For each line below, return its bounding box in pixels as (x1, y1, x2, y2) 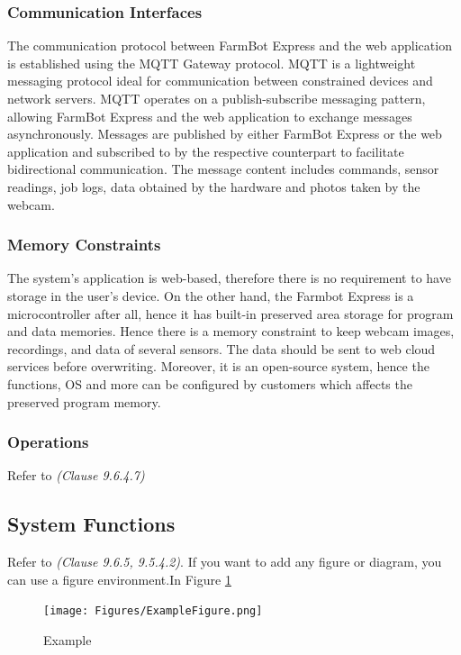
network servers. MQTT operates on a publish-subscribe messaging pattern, (7, 89, 426, 107)
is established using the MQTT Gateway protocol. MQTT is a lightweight (7, 53, 416, 72)
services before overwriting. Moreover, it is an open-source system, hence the (7, 357, 429, 376)
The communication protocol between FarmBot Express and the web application (7, 36, 452, 55)
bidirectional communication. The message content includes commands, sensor (7, 159, 439, 178)
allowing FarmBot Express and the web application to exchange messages (7, 106, 412, 125)
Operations (7, 431, 89, 453)
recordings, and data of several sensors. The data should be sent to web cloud (7, 339, 436, 358)
